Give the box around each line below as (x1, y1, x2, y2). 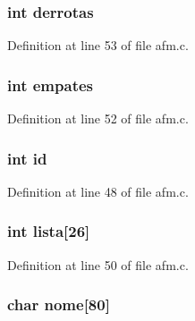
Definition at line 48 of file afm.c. (7, 182, 189, 200)
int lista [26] (7, 220, 90, 242)
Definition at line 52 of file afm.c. (7, 109, 189, 128)
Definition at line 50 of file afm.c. (7, 255, 189, 274)
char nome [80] (7, 293, 110, 316)
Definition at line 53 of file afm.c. (7, 36, 189, 55)
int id (7, 147, 47, 169)
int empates (7, 73, 93, 96)
